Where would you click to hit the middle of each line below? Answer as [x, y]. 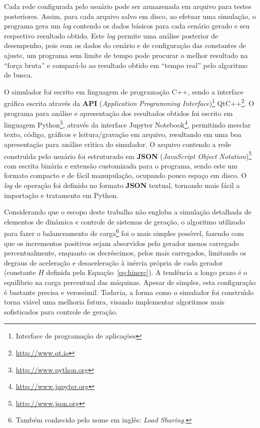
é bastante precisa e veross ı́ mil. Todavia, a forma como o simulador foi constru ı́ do [129, 292]
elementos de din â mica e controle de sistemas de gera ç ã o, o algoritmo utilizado [124, 221]
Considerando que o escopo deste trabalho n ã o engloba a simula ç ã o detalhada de [128, 212]
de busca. [18, 75]
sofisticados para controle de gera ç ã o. [61, 311]
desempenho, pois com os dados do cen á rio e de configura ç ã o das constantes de [125, 45]
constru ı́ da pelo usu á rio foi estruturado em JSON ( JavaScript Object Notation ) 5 [128, 155]
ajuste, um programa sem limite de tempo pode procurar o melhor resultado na [126, 55]
